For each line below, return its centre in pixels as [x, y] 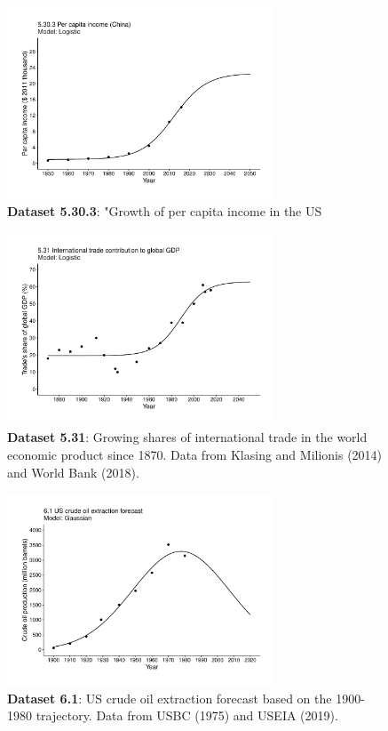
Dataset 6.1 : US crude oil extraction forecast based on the [170, 698]
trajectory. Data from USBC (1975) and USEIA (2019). [187, 715]
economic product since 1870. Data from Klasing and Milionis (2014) [195, 455]
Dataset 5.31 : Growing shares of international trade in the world [187, 437]
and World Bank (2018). [73, 472]
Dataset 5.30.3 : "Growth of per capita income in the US [165, 211]
